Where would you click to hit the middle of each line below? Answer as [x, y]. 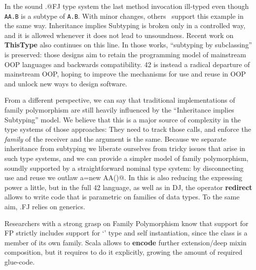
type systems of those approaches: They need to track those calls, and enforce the [128, 129]
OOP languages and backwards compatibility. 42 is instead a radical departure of [127, 64]
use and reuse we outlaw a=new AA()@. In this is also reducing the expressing [124, 177]
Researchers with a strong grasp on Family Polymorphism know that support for [127, 223]
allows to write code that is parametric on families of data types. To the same [122, 197]
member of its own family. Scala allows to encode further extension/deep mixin [126, 242]
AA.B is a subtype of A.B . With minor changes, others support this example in [124, 16]
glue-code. [20, 261]
